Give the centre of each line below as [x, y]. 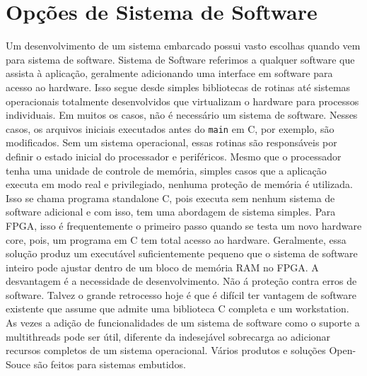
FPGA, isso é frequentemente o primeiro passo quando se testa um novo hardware [184, 225]
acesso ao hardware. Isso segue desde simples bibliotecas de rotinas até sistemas [178, 87]
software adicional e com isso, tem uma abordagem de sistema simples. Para [171, 212]
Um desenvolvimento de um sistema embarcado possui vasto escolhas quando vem [183, 46]
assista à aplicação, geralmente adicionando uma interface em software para [169, 73]
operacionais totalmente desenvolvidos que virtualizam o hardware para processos [182, 101]
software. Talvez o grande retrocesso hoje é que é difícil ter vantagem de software [181, 294]
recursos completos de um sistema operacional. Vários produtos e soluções [166, 350]
